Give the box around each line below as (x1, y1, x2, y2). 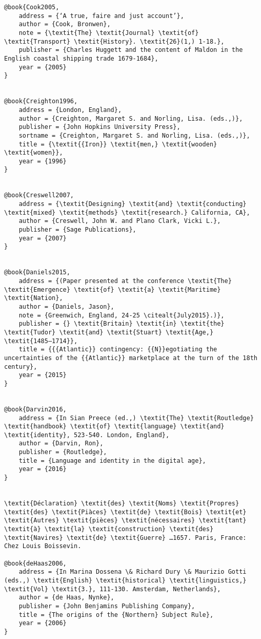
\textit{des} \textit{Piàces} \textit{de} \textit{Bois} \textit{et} (4, 508, 247, 516)
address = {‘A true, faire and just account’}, (18, 12, 184, 20)
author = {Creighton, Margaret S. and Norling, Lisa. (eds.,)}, (18, 115, 243, 122)
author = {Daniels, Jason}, (18, 303, 114, 310)
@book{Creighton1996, (4, 98, 78, 105)
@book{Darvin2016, (4, 405, 67, 413)
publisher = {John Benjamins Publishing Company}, (18, 602, 195, 610)
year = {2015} (18, 371, 67, 379)
